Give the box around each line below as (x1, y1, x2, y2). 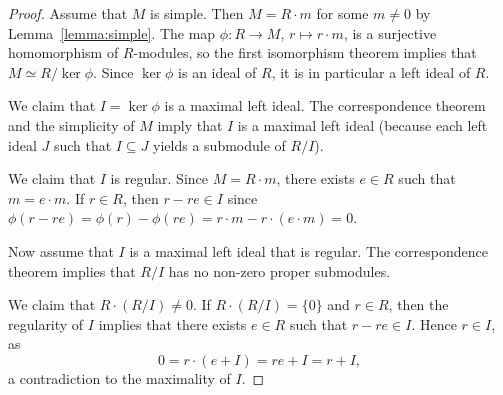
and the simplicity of (8, 114, 135, 135)
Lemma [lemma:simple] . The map (8, 22, 216, 43)
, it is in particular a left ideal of (271, 61, 471, 82)
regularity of (8, 313, 84, 334)
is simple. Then (150, 3, 244, 23)
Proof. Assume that (8, 3, 128, 23)
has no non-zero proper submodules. (168, 260, 391, 281)
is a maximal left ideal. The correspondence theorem (164, 95, 486, 116)
